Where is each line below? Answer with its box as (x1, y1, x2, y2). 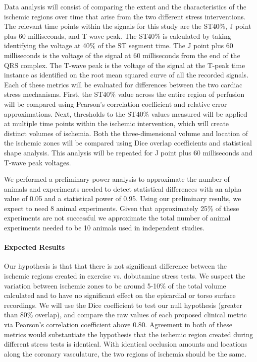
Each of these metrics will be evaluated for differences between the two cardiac (4, 79, 243, 89)
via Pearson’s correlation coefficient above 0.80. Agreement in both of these (4, 319, 232, 330)
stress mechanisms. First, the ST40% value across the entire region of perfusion (4, 89, 245, 99)
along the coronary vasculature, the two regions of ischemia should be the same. (4, 348, 247, 359)
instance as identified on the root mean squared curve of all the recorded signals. (4, 70, 249, 80)
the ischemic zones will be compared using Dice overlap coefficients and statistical (4, 138, 252, 148)
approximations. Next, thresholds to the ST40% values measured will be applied (4, 108, 248, 119)
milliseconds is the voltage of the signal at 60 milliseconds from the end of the (4, 50, 240, 60)
